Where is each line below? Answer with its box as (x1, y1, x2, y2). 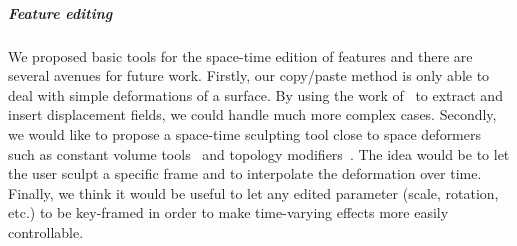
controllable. (8, 221, 84, 242)
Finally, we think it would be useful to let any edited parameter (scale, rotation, (8, 182, 499, 203)
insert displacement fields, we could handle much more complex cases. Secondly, (8, 104, 497, 125)
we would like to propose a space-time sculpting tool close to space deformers (8, 123, 482, 144)
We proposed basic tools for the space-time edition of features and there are (8, 45, 473, 66)
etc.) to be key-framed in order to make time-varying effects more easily (8, 202, 449, 223)
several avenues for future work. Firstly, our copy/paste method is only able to (8, 65, 490, 86)
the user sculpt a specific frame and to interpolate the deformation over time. (8, 163, 482, 184)
